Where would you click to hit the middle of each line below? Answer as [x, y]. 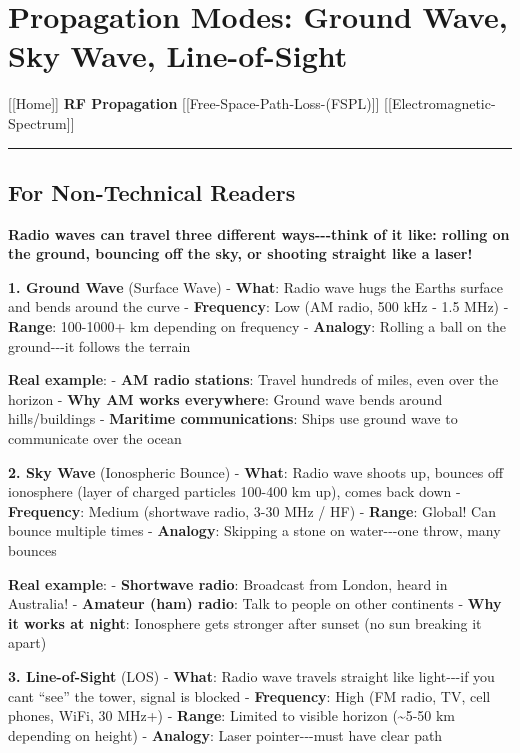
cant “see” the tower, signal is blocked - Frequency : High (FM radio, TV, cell [249, 695]
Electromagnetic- [443, 103]
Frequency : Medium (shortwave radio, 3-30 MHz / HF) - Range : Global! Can [252, 510]
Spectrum [37, 122]
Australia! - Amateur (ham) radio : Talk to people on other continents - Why [255, 603]
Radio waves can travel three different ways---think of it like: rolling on [259, 233]
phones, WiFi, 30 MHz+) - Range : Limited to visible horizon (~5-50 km [232, 715]
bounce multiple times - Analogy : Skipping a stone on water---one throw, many [254, 530]
